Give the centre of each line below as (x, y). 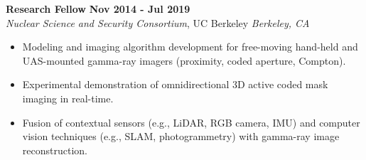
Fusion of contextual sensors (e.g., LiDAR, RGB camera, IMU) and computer (191, 122)
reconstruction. (55, 150)
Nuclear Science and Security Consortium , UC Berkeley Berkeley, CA (158, 22)
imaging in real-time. (68, 98)
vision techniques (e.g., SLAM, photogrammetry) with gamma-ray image (181, 136)
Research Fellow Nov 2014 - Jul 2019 (98, 9)
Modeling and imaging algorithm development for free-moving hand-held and (190, 47)
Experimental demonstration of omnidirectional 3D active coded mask (175, 84)
